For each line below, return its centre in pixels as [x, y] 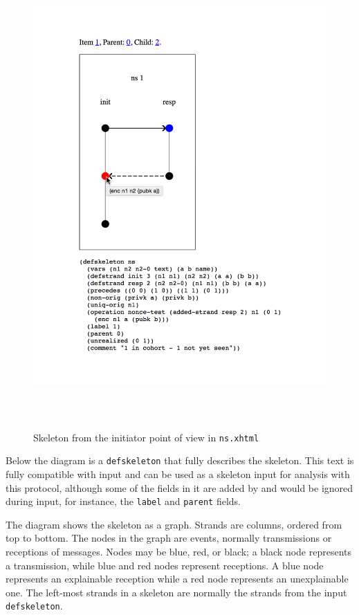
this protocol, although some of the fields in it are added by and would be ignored [179, 487]
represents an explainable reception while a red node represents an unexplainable [177, 579]
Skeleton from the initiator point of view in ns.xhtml [146, 437]
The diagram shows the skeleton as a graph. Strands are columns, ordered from [174, 524]
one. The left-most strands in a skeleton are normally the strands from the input [176, 592]
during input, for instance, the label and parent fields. [123, 501]
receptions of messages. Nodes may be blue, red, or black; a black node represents [179, 551]
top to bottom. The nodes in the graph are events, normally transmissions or [169, 538]
